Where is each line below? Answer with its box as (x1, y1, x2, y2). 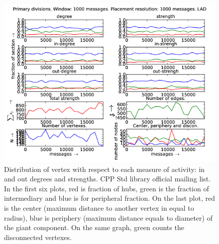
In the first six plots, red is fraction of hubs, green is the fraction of (4, 183, 209, 193)
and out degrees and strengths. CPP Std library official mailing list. (4, 173, 211, 184)
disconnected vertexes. (4, 232, 72, 242)
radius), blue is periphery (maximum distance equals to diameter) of (4, 212, 213, 223)
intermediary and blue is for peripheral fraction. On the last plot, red (4, 193, 215, 203)
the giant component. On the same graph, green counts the (4, 222, 184, 233)
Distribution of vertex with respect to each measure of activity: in (4, 163, 205, 174)
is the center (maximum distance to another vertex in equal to (4, 202, 194, 213)
